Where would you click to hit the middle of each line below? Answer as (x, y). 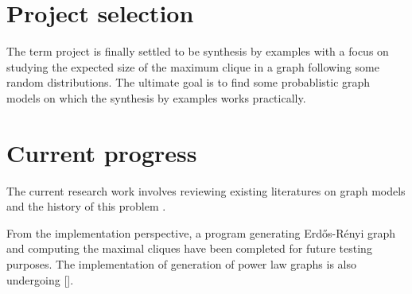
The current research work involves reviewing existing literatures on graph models (206, 190)
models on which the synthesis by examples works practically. (156, 97)
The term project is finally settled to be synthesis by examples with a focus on (198, 51)
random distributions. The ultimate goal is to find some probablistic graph (189, 82)
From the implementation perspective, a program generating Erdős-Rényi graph (201, 232)
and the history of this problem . (86, 206)
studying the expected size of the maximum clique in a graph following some (193, 66)
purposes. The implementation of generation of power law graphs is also (181, 264)
